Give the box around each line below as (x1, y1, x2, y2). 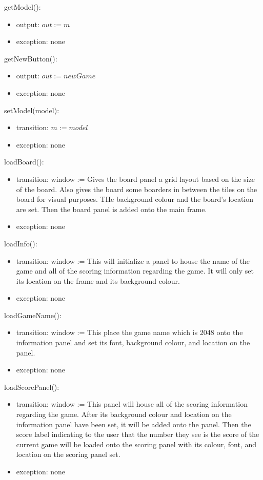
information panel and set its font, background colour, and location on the (16, 337, 250, 348)
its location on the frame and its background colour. (16, 275, 180, 286)
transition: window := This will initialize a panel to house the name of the (16, 255, 250, 266)
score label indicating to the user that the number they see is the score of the (16, 429, 259, 440)
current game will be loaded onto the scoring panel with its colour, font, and (16, 439, 256, 449)
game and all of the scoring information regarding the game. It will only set (16, 265, 254, 276)
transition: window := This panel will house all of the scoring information (16, 399, 248, 409)
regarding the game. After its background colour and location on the (16, 409, 232, 420)
